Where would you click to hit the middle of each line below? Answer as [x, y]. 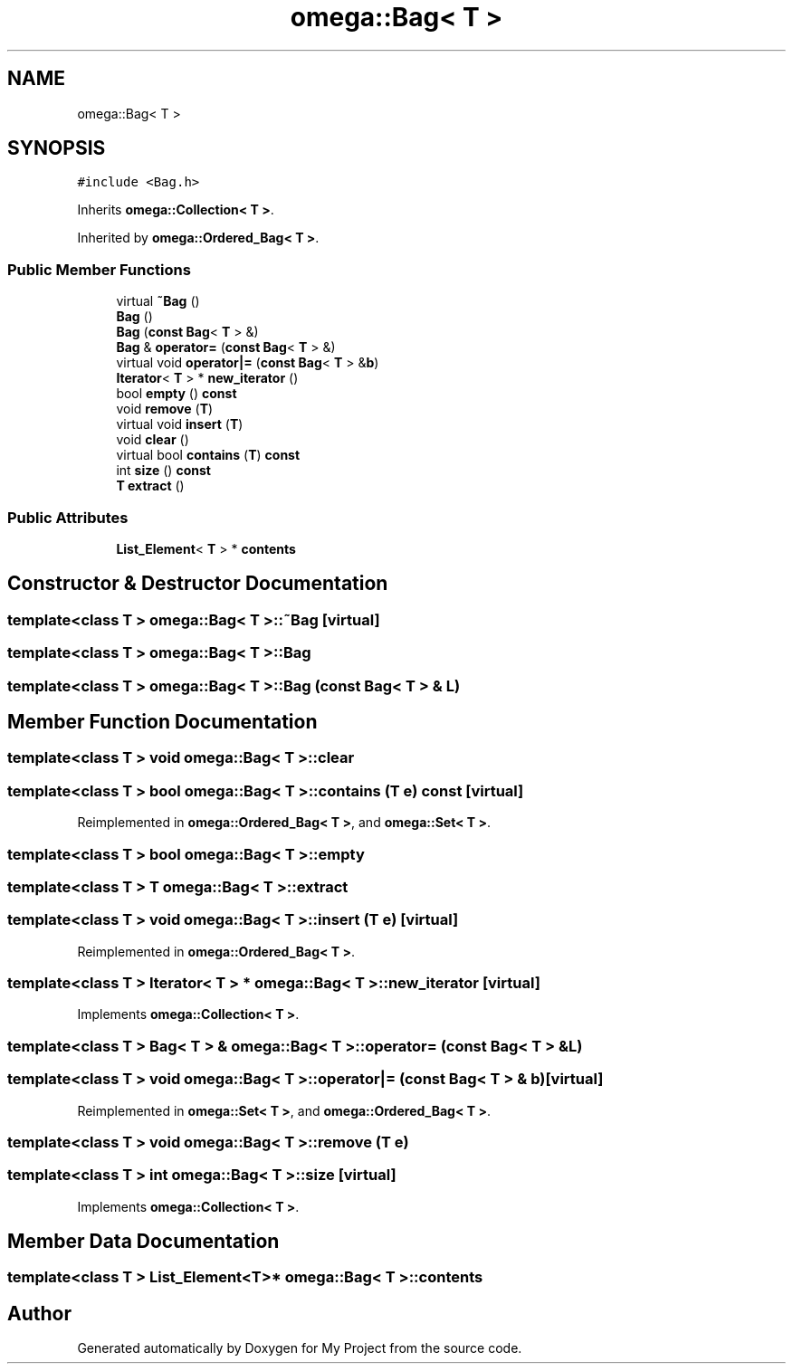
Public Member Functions [99, 269]
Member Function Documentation [162, 721]
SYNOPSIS [57, 148]
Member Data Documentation [143, 1242]
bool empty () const [177, 394]
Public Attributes [68, 517]
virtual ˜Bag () [158, 301]
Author [39, 1313]
